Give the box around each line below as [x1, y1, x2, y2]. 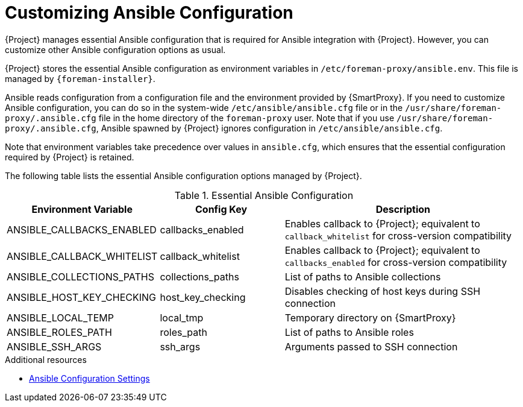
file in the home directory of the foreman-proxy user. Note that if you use [98, 112, 395, 123]
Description [375, 203, 431, 215]
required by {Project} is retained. [5, 151, 134, 162]
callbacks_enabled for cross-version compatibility [284, 256, 507, 268]
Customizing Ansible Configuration [5, 2, 293, 23]
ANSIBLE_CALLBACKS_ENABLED [7, 223, 157, 236]
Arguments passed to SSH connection [284, 340, 458, 353]
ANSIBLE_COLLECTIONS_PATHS [7, 270, 154, 283]
